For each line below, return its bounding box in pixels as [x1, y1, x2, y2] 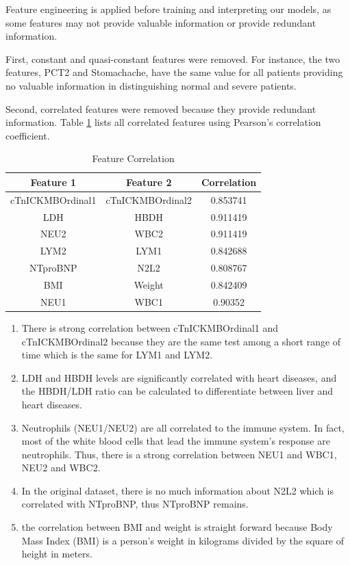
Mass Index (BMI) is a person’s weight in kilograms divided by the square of [21, 533, 345, 547]
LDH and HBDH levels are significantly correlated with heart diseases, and [21, 370, 337, 384]
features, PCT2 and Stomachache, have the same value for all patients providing [5, 65, 343, 79]
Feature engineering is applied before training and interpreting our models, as [5, 2, 332, 16]
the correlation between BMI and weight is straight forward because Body [21, 520, 333, 534]
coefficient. [5, 128, 50, 142]
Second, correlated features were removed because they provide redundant [5, 101, 316, 116]
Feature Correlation [92, 151, 175, 166]
